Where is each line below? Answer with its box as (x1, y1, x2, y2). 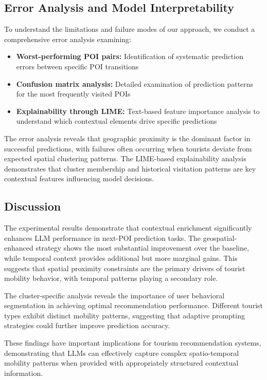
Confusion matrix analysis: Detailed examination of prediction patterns (16, 78, 254, 89)
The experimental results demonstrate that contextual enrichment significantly (4, 222, 252, 233)
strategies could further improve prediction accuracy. (4, 320, 170, 331)
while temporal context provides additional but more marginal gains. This (4, 252, 238, 263)
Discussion (4, 198, 61, 214)
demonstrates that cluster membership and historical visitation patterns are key (4, 163, 256, 174)
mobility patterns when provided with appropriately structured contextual (4, 357, 239, 368)
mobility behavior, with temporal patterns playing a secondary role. (4, 273, 218, 283)
